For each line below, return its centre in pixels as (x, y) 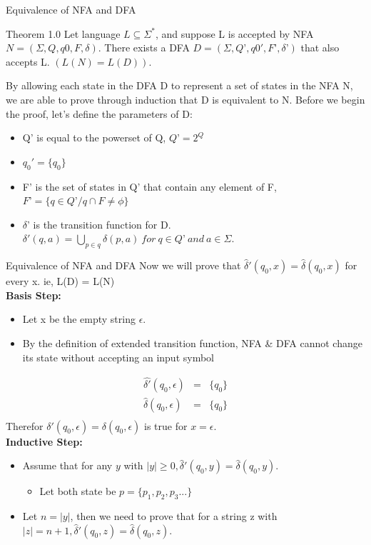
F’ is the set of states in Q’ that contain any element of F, (149, 186)
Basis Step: (34, 295)
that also (320, 47)
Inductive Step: (44, 441)
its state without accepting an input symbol (118, 357)
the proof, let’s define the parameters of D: (99, 113)
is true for (166, 425)
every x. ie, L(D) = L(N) (60, 281)
